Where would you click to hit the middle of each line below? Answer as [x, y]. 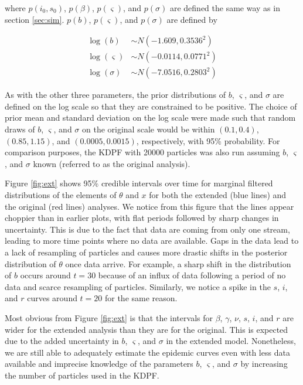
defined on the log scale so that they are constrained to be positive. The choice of [151, 106]
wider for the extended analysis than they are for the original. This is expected [147, 329]
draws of [20, 129]
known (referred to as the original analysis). [112, 163]
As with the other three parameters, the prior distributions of [115, 95]
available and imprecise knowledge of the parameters [99, 364]
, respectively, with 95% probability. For [208, 140]
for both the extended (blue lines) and [218, 195]
